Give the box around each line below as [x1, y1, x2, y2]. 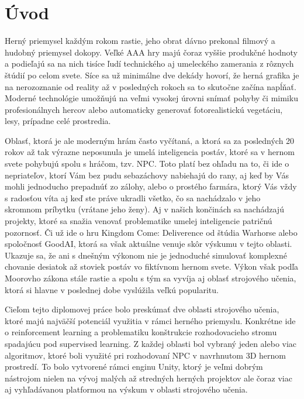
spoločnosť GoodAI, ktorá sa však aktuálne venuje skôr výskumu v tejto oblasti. [5, 238, 292, 250]
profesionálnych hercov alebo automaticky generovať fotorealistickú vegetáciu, [5, 103, 283, 115]
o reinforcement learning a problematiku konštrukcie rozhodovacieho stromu [5, 326, 277, 338]
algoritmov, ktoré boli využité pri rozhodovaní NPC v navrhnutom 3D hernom [5, 349, 286, 361]
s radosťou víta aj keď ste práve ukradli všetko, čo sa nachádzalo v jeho [5, 191, 261, 204]
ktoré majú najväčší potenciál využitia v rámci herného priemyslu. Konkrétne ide [5, 314, 296, 326]
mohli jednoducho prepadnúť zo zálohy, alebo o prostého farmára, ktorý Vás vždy [5, 180, 297, 192]
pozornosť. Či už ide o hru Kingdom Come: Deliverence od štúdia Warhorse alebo [5, 226, 298, 238]
